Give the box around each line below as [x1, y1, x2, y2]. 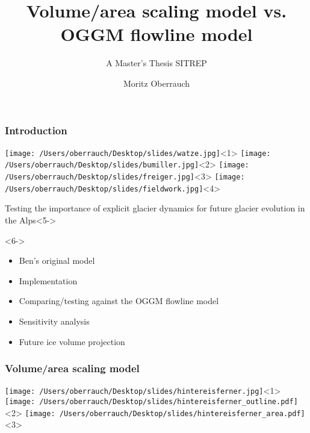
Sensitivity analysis [19, 314, 90, 327]
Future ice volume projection [19, 335, 125, 347]
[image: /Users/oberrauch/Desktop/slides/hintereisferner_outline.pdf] [5, 397, 298, 407]
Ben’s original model [19, 254, 95, 267]
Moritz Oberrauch [123, 76, 190, 89]
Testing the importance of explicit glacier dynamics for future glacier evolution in [5, 202, 305, 214]
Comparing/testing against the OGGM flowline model [19, 294, 219, 307]
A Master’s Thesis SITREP [106, 57, 207, 69]
